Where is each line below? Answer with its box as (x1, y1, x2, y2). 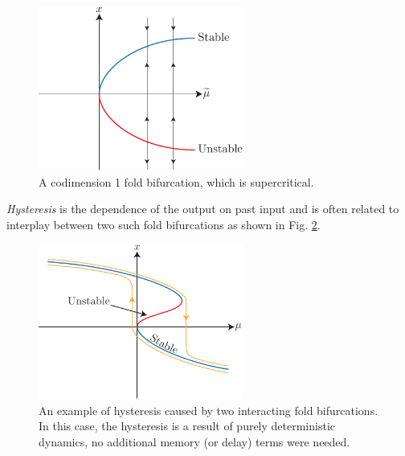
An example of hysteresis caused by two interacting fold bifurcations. (39, 401, 378, 418)
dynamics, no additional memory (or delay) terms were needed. (39, 433, 350, 450)
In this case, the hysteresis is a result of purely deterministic (39, 417, 336, 434)
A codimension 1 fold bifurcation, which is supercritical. (39, 173, 314, 190)
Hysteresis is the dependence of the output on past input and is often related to (6, 200, 399, 217)
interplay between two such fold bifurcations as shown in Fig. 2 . (6, 216, 321, 232)
